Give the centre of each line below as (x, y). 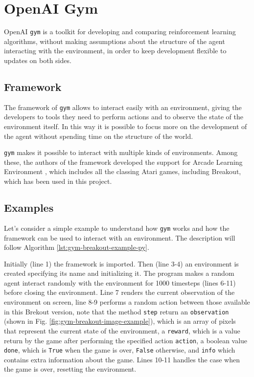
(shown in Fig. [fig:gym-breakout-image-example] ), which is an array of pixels (120, 321)
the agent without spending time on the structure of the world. (99, 136)
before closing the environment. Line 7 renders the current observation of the (119, 292)
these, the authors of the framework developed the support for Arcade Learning (123, 162)
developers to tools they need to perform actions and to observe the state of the (124, 117)
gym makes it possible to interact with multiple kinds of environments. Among (121, 152)
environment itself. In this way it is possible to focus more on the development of (126, 126)
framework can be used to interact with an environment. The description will (120, 237)
